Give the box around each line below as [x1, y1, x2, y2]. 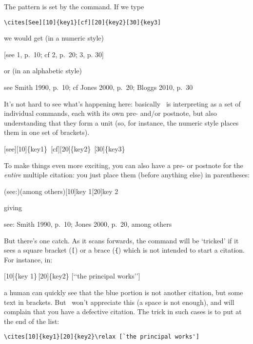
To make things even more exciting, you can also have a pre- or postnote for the [4, 160, 243, 170]
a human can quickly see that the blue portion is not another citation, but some [4, 287, 243, 297]
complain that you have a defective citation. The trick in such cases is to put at [4, 306, 242, 317]
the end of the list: [4, 316, 59, 326]
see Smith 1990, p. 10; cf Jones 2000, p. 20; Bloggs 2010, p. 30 [4, 82, 193, 92]
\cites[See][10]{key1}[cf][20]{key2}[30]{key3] [4, 19, 161, 26]
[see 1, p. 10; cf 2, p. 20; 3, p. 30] [4, 49, 104, 59]
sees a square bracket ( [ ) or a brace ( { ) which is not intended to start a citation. [4, 245, 245, 255]
